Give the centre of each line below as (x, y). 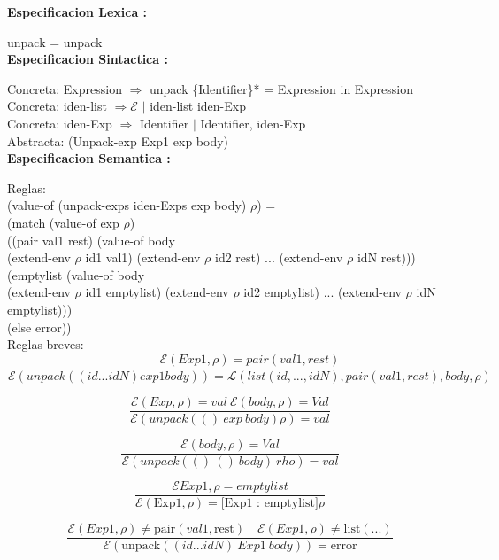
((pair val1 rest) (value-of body (91, 240)
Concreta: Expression (65, 88)
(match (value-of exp (63, 222)
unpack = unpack (55, 41)
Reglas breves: (46, 344)
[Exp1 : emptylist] (269, 503)
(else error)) (39, 327)
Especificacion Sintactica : (88, 59)
